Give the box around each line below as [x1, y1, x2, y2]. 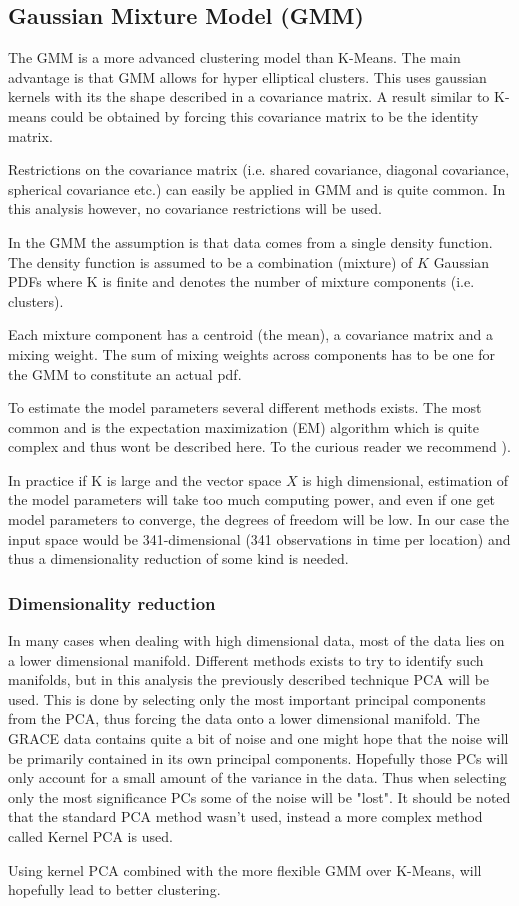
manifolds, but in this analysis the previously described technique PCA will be [8, 669, 490, 690]
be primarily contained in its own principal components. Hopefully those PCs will [8, 747, 508, 768]
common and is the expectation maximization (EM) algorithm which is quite [8, 416, 479, 437]
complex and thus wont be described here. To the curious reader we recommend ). [8, 436, 511, 457]
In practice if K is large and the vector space [8, 469, 282, 490]
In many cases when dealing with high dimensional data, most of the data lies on [8, 630, 505, 651]
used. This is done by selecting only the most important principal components [8, 688, 486, 709]
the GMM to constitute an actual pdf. [8, 363, 242, 384]
